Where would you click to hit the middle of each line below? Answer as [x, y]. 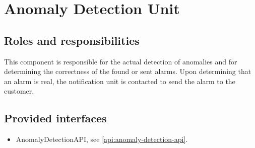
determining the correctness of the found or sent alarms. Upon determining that [128, 71]
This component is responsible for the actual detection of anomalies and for [121, 61]
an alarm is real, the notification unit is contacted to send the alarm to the [120, 81]
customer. [19, 91]
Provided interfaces [55, 118]
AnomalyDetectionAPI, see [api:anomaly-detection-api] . [102, 139]
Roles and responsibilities [72, 40]
